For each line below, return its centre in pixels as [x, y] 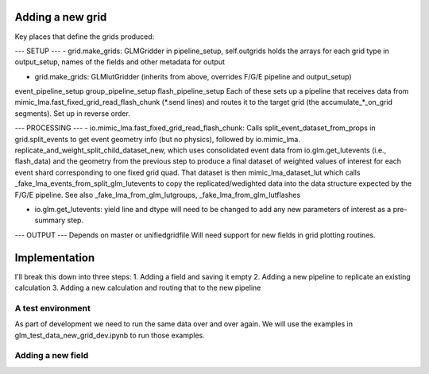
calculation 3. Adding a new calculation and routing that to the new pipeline [138, 288]
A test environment [52, 308]
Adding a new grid [61, 17]
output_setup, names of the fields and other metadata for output [120, 62]
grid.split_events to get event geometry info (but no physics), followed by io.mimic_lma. [158, 139]
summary [50, 220]
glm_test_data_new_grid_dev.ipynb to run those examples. [110, 335]
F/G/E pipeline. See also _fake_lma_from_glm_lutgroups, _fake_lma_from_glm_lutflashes [158, 195]
